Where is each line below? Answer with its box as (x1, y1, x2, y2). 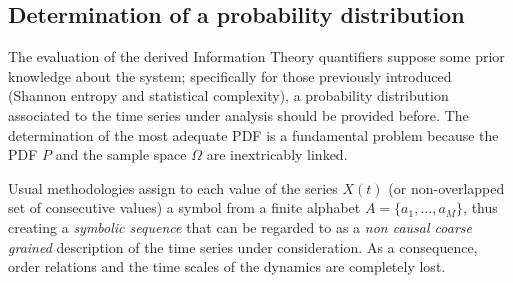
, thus (463, 197, 498, 218)
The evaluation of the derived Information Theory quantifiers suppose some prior (8, 46, 505, 67)
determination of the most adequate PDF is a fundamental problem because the (8, 124, 499, 145)
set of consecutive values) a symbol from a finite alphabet (8, 197, 361, 218)
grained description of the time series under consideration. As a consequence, (8, 236, 478, 257)
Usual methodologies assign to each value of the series (8, 177, 338, 198)
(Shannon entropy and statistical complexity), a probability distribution (8, 85, 449, 106)
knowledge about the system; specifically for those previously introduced (8, 65, 452, 86)
